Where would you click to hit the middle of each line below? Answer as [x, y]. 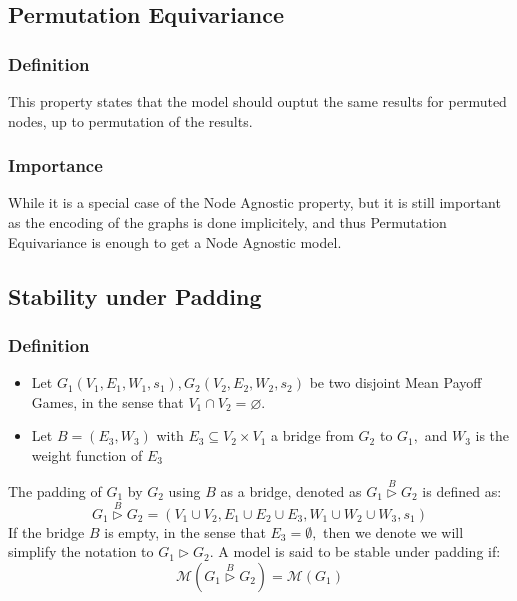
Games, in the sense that [107, 401]
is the [492, 435]
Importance [55, 165]
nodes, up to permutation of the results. [130, 120]
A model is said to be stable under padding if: [359, 551]
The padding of [55, 490]
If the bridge [46, 531]
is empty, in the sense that [185, 531]
